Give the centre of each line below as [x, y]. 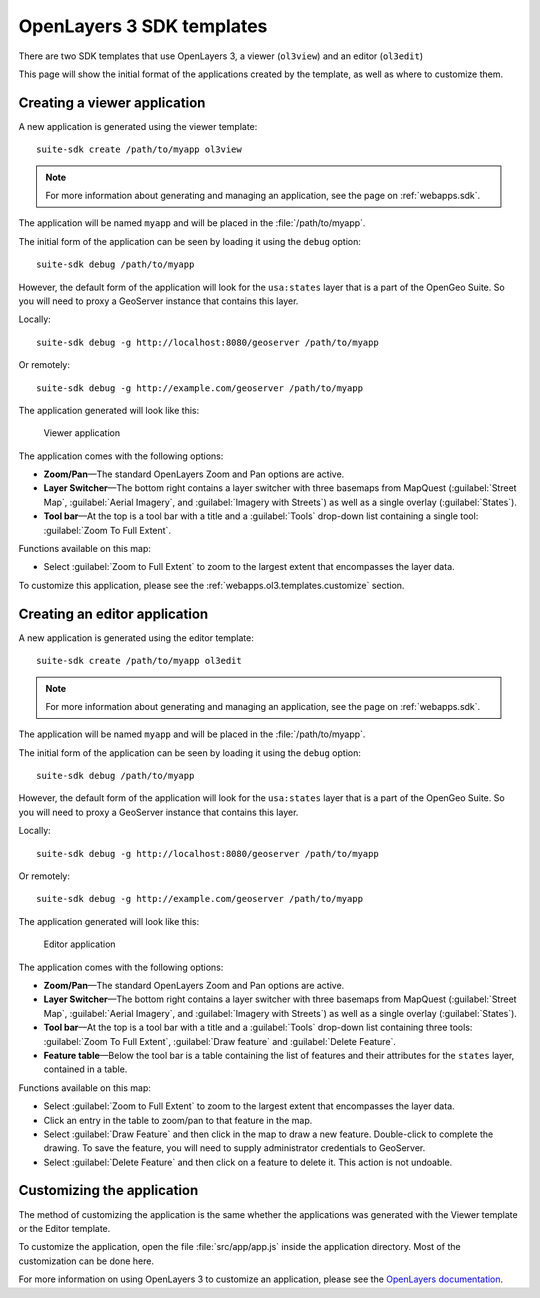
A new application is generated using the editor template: [136, 637]
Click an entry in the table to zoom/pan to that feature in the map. [178, 1120]
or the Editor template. [64, 1228]
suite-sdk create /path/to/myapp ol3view [139, 149]
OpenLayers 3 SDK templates [143, 26]
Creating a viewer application [112, 102]
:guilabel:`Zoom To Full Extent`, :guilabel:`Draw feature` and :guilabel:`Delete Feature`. [220, 1041]
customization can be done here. [86, 1261]
